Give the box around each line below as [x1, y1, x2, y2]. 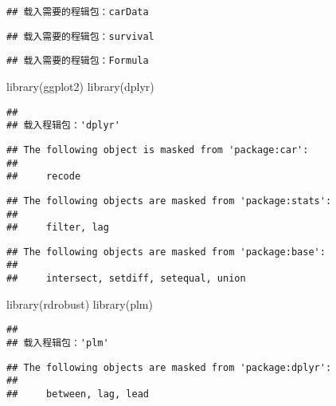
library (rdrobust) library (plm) [6, 295, 153, 312]
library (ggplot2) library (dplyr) [6, 77, 154, 94]
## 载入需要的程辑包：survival [6, 30, 154, 42]
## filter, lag [6, 222, 109, 234]
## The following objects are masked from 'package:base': [6, 246, 326, 258]
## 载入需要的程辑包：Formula [6, 55, 149, 67]
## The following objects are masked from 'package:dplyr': [6, 361, 332, 373]
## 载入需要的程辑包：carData [6, 6, 149, 18]
